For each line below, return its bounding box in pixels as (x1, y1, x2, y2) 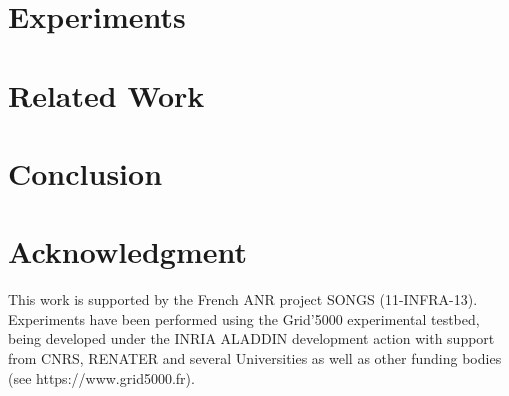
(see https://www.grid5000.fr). (8, 367, 195, 388)
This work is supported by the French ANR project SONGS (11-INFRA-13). (8, 289, 478, 310)
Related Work (8, 74, 205, 115)
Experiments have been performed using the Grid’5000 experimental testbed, (8, 308, 480, 329)
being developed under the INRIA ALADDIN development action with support (8, 328, 495, 349)
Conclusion (8, 152, 163, 193)
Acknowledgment (8, 231, 247, 272)
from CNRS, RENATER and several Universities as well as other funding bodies (8, 348, 502, 369)
